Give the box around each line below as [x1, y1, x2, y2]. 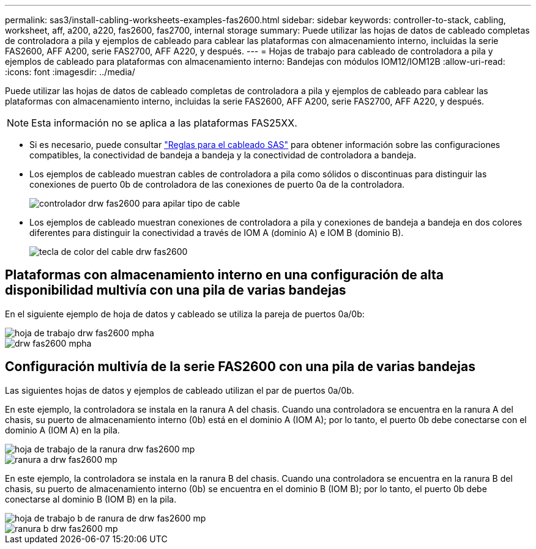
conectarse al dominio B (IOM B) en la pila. [5, 493, 177, 504]
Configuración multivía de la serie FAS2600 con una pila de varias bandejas [5, 359, 475, 375]
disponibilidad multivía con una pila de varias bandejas [5, 282, 346, 298]
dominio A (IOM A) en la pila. [5, 424, 120, 435]
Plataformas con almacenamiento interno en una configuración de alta [5, 267, 444, 283]
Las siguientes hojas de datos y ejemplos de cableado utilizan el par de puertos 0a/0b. [5, 385, 354, 396]
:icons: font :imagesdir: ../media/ [5, 67, 135, 77]
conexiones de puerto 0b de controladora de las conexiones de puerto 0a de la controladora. [29, 179, 405, 190]
